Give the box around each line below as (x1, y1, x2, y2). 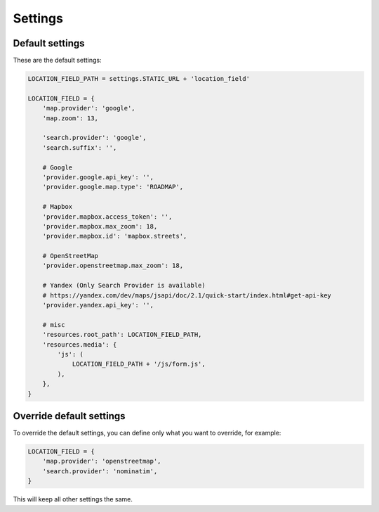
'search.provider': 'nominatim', (42, 467, 158, 475)
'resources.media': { (42, 340, 117, 348)
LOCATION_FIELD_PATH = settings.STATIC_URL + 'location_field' (27, 75, 251, 83)
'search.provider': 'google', (42, 134, 147, 142)
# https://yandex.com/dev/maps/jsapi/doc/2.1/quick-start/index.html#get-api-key (42, 291, 331, 299)
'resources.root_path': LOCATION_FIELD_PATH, (42, 331, 202, 339)
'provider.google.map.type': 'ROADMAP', (42, 183, 184, 191)
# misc (42, 321, 65, 328)
